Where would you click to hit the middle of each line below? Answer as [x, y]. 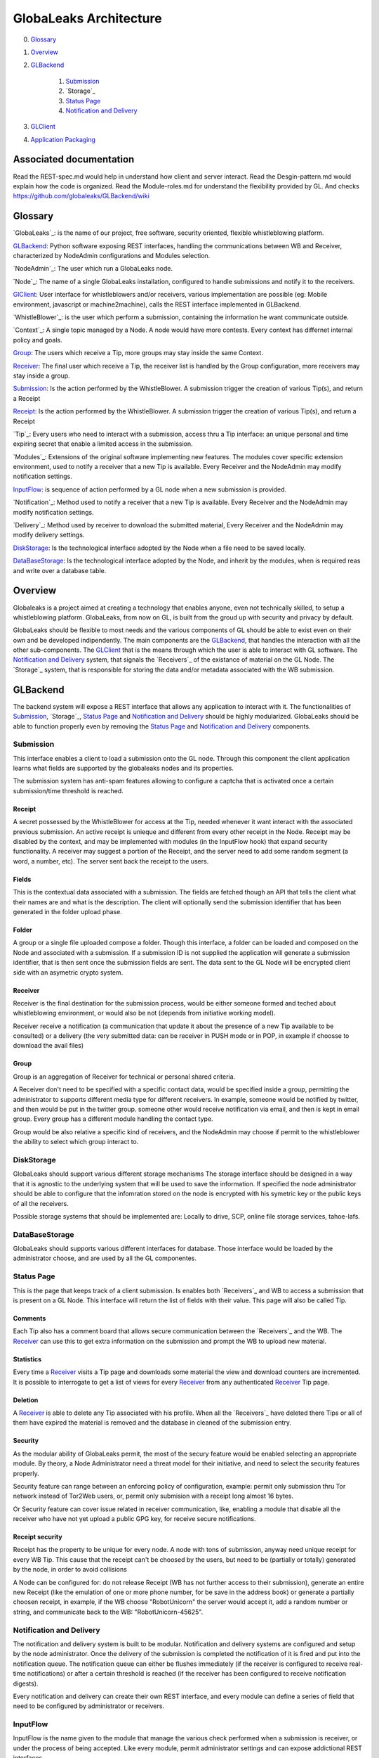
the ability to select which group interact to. [76, 1142]
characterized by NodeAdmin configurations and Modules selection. [112, 256]
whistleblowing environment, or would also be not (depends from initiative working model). [144, 1013]
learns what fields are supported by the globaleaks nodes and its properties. [124, 768]
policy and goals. [38, 340]
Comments [29, 1318]
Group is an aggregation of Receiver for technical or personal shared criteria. [124, 1077]
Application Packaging [63, 139]
